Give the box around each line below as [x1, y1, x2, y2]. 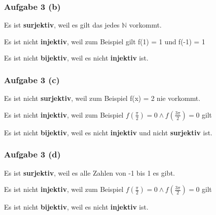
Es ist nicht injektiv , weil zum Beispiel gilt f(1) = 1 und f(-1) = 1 [4, 36, 205, 46]
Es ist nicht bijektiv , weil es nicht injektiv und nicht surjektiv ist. [4, 127, 213, 137]
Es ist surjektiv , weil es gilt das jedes [4, 20, 120, 30]
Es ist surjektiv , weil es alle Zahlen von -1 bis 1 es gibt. [4, 167, 175, 178]
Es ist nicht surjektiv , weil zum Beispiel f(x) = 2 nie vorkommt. [4, 93, 201, 103]
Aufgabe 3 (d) [4, 148, 61, 160]
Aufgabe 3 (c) [4, 73, 60, 86]
